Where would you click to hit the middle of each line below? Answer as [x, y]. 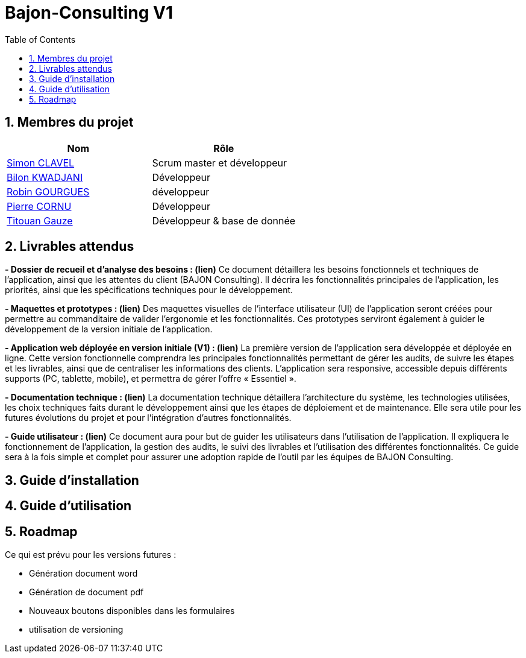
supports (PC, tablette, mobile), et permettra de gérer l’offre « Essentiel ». [151, 379]
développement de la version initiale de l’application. [109, 329]
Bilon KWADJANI [45, 177]
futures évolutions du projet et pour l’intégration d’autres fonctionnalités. [148, 418]
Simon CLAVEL [41, 163]
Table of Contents [40, 39]
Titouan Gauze [40, 220]
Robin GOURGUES [48, 191]
